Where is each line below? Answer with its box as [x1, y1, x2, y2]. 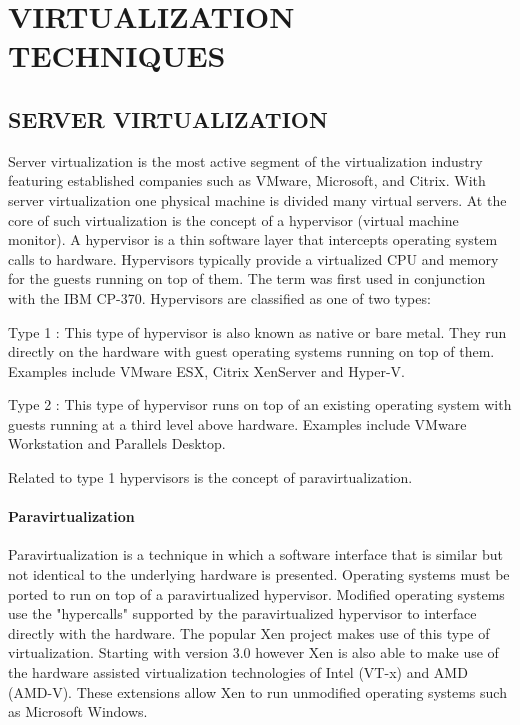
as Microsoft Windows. [8, 701, 148, 722]
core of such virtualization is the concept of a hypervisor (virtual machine [8, 209, 459, 230]
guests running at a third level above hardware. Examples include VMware [8, 413, 467, 434]
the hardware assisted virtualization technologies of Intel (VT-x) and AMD [8, 662, 468, 683]
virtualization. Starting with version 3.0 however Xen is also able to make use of [8, 642, 499, 663]
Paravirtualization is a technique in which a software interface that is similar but [8, 544, 503, 565]
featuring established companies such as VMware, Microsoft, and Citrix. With [8, 170, 486, 191]
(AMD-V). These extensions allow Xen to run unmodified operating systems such [8, 681, 507, 702]
